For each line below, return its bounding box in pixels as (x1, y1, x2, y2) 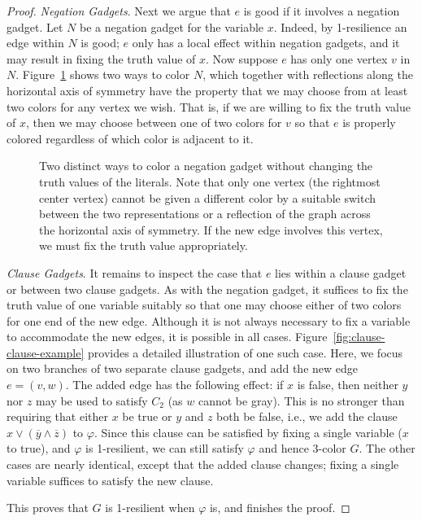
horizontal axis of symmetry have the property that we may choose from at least (7, 81, 408, 99)
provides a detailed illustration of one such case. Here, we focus (88, 344, 403, 361)
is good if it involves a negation (243, 2, 400, 19)
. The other (359, 440, 415, 457)
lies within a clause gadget (275, 264, 407, 281)
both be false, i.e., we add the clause (216, 408, 398, 425)
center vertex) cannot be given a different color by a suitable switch (39, 189, 376, 206)
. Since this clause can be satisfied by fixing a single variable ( (94, 423, 402, 440)
